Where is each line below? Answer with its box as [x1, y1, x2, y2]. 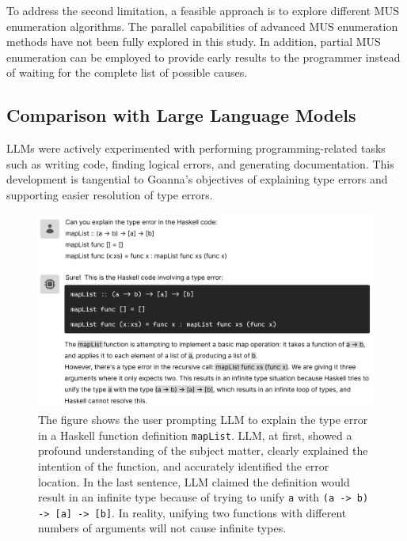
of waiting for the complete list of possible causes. [6, 64, 248, 81]
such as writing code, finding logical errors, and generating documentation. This [6, 155, 394, 172]
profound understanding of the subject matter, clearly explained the [38, 442, 368, 459]
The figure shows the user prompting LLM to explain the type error [38, 411, 368, 428]
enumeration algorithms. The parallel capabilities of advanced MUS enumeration [6, 17, 398, 34]
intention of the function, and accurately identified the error [38, 457, 329, 474]
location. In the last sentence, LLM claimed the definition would [38, 473, 350, 490]
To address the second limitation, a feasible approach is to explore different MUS [6, 2, 399, 18]
